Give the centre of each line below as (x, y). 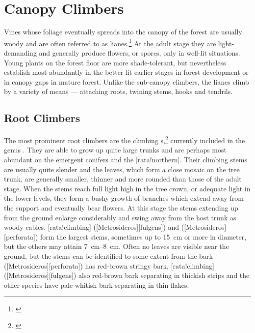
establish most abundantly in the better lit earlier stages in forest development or (126, 72)
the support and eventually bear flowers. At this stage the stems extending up (121, 207)
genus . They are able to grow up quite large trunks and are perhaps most (115, 150)
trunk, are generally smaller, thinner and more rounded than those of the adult (123, 179)
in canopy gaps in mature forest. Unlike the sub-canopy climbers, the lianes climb (127, 81)
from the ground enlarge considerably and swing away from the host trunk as (120, 217)
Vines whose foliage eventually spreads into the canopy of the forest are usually (123, 32)
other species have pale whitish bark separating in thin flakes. (97, 285)
